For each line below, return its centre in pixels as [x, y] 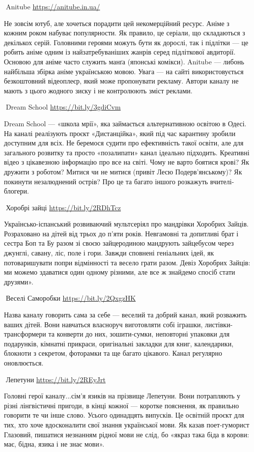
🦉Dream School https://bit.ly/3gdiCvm [62, 107]
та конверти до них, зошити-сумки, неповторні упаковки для [139, 334]
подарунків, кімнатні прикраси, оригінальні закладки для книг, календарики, [119, 343]
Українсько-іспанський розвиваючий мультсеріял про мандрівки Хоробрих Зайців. [126, 224]
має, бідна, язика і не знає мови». [54, 444]
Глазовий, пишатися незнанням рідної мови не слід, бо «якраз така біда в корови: [127, 434]
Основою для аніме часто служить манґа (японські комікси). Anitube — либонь [124, 61]
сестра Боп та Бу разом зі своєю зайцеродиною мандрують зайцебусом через [119, 243]
